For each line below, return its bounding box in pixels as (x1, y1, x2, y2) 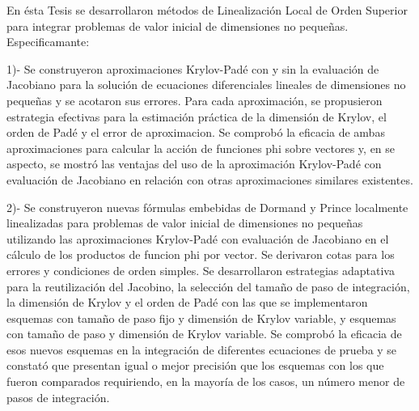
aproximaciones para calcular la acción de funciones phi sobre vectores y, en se (6, 139, 396, 156)
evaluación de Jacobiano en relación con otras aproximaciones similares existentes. (6, 171, 413, 188)
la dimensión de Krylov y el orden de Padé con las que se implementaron (6, 294, 368, 311)
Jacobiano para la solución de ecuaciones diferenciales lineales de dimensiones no (6, 76, 406, 93)
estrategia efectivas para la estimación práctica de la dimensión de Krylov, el (6, 108, 387, 125)
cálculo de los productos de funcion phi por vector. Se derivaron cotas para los (6, 246, 395, 263)
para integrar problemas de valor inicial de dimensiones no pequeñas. (6, 17, 349, 34)
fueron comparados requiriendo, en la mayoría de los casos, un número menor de (6, 373, 405, 390)
